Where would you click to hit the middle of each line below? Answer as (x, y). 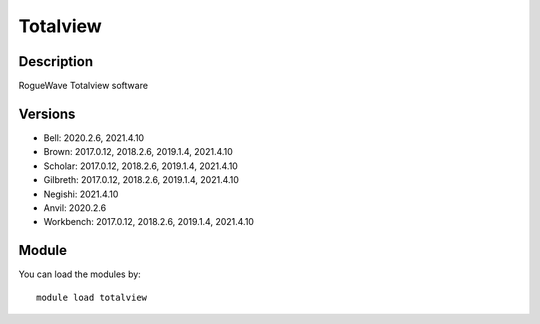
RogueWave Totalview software (83, 86)
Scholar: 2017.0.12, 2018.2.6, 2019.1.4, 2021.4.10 (141, 166)
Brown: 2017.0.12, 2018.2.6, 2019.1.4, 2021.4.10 (138, 152)
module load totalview (92, 297)
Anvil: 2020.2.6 (75, 207)
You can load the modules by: (80, 274)
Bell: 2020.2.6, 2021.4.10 (94, 137)
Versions (47, 113)
